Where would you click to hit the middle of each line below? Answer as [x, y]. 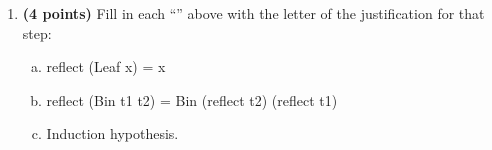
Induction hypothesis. [112, 133]
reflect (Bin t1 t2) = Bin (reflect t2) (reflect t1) [192, 99]
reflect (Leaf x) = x [106, 66]
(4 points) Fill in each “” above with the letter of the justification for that [253, 13]
